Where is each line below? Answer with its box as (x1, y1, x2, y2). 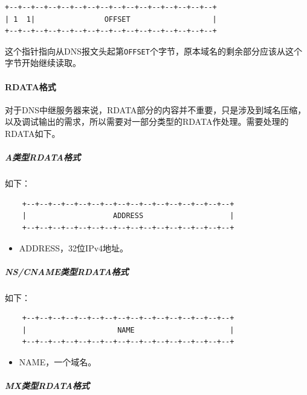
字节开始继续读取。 (5, 56, 81, 69)
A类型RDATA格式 (5, 151, 80, 164)
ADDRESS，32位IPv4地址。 (19, 241, 129, 254)
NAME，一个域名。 (19, 356, 97, 368)
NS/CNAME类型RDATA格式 (5, 265, 129, 277)
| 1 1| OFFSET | (5, 15, 217, 24)
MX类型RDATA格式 (5, 379, 89, 392)
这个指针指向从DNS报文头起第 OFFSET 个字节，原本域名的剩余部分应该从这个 (5, 44, 302, 57)
